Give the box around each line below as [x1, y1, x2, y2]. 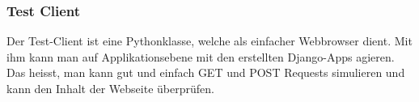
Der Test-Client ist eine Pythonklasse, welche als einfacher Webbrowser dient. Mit [6, 32, 413, 49]
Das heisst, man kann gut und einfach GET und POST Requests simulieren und [6, 64, 405, 81]
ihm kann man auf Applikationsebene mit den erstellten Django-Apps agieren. [6, 48, 395, 65]
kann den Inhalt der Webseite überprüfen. [6, 80, 214, 96]
